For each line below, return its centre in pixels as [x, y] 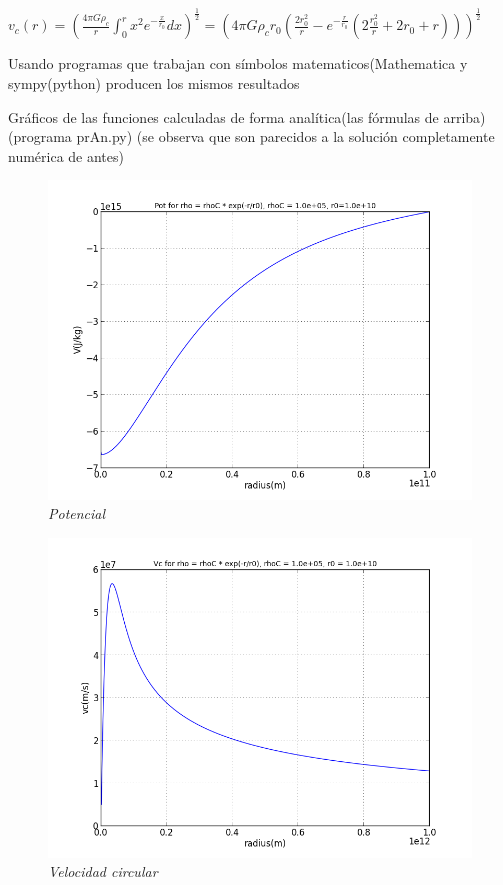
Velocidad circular [103, 871]
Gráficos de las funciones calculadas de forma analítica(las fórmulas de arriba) [247, 116]
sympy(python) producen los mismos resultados [154, 82]
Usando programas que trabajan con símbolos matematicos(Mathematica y [238, 63]
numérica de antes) [66, 155]
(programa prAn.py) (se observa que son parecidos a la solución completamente [251, 136]
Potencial [77, 513]
